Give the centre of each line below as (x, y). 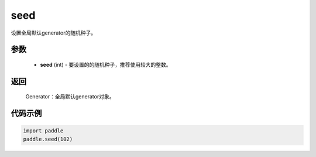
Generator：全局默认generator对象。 (70, 97)
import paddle (43, 131)
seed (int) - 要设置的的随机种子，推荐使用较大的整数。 (106, 64)
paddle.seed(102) (48, 139)
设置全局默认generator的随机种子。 (54, 33)
